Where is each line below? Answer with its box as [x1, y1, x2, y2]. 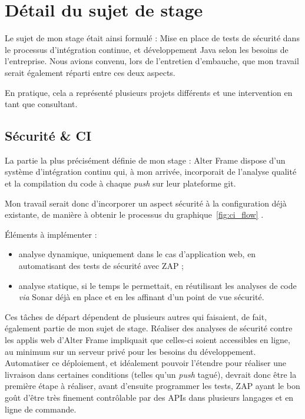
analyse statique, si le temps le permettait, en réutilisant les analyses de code [18, 279, 297, 291]
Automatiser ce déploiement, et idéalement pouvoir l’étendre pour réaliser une [5, 357, 286, 369]
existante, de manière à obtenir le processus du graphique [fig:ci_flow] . [5, 208, 264, 221]
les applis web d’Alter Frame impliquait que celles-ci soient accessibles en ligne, [5, 334, 290, 346]
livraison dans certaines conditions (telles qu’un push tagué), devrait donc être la [5, 368, 297, 380]
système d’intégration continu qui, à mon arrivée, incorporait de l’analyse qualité [5, 165, 297, 178]
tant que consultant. [5, 98, 78, 110]
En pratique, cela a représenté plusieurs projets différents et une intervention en [5, 86, 293, 98]
